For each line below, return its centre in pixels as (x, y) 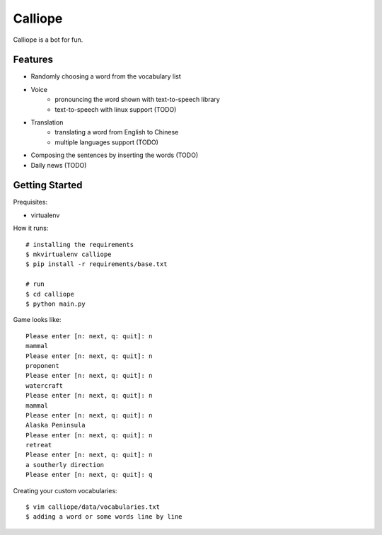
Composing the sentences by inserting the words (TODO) (114, 155)
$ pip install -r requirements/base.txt (97, 264)
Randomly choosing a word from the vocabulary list (106, 76)
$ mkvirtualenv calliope (69, 254)
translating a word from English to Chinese (117, 132)
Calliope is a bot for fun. (48, 40)
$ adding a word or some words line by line (104, 517)
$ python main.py (56, 304)
